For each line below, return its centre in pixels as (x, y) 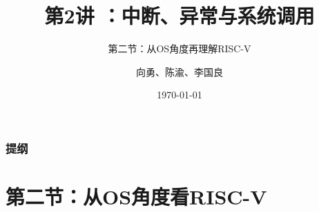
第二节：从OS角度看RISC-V (136, 197)
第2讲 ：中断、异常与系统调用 (180, 15)
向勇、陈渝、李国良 (180, 71)
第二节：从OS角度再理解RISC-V (180, 49)
